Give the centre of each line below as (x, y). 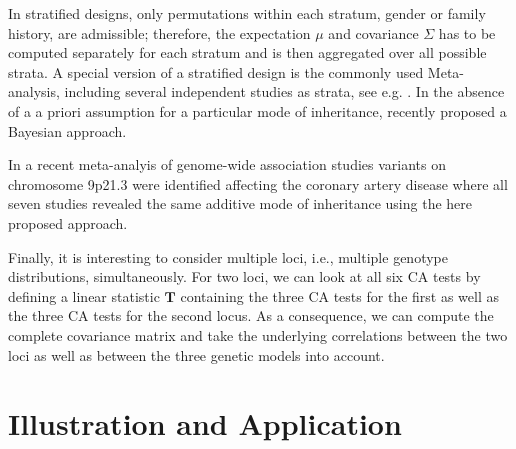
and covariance (373, 32)
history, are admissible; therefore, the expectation (159, 32)
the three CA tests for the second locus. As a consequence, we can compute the (251, 315)
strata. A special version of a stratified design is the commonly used (216, 71)
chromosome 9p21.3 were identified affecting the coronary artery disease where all (258, 183)
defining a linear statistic (84, 295)
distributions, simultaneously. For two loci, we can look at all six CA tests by (244, 276)
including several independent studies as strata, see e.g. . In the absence (284, 91)
